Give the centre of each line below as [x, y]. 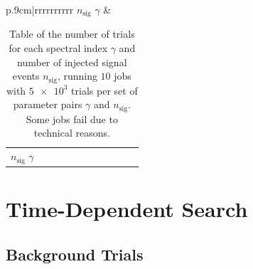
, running [77, 76]
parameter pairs [48, 104]
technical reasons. [72, 133]
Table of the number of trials [72, 34]
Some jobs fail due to [72, 118]
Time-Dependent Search [127, 209]
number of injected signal [72, 62]
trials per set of [104, 90]
